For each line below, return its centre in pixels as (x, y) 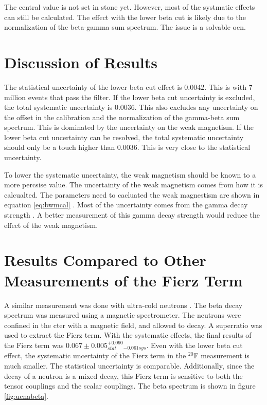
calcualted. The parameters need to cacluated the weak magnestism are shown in (132, 194)
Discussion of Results (81, 62)
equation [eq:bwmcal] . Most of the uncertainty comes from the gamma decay (126, 205)
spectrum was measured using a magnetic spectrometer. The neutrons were (123, 315)
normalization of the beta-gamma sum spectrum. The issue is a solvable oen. (125, 27)
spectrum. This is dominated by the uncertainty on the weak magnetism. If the (129, 127)
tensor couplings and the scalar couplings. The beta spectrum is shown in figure (130, 386)
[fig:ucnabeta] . (26, 396)
